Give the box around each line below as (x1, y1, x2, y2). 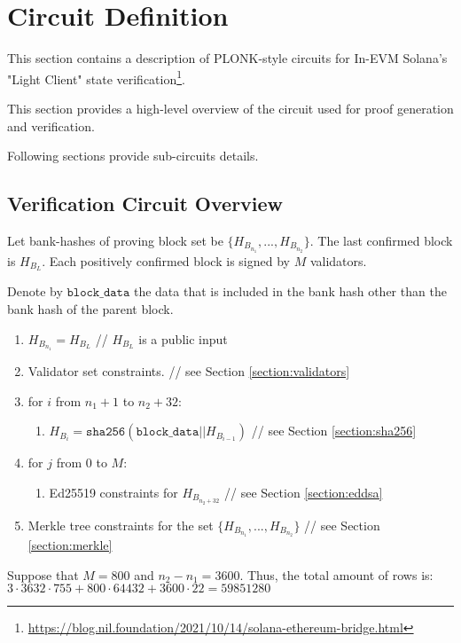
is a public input (138, 329, 228, 348)
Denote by (7, 282, 63, 301)
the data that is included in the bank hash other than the (133, 282, 447, 301)
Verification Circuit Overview (7, 190, 284, 217)
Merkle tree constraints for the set (27, 515, 214, 534)
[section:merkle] (27, 536, 113, 554)
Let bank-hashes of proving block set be (7, 231, 223, 249)
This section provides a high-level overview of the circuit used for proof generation (7, 98, 454, 117)
